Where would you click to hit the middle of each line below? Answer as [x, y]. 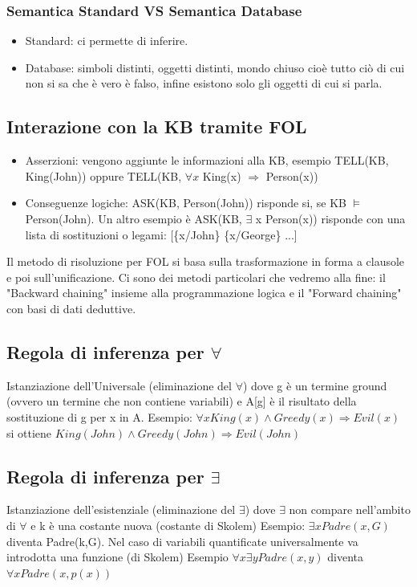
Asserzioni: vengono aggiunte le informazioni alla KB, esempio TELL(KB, [207, 160]
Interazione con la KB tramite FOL [157, 126]
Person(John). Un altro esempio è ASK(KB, [134, 218]
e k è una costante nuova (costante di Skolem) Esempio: [168, 525]
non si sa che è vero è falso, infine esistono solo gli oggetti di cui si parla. [204, 83]
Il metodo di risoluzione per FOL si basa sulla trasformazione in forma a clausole [206, 261]
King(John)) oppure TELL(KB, [103, 175]
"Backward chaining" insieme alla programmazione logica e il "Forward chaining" [204, 293]
